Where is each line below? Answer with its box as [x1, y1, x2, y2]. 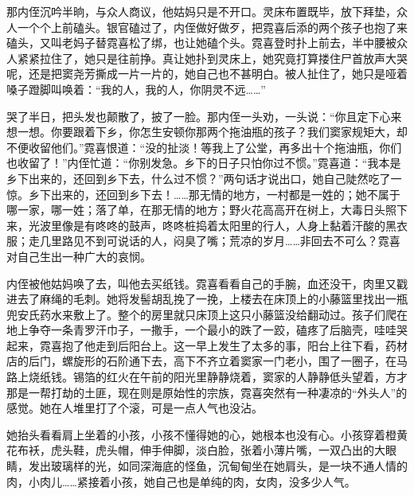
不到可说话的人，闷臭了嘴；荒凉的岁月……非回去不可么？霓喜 [84, 232, 400, 249]
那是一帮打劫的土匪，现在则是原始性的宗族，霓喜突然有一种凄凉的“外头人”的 [6, 384, 408, 400]
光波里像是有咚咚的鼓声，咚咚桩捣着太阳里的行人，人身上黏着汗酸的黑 [28, 216, 396, 233]
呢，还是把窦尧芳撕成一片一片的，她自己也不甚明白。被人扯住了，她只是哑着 [6, 65, 408, 82]
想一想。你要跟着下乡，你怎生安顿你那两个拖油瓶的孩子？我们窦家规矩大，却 [6, 123, 408, 140]
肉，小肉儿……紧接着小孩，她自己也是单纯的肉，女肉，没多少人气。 [6, 473, 356, 489]
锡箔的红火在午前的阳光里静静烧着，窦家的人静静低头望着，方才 [72, 368, 408, 385]
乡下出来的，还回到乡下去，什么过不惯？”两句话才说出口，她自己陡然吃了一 [6, 170, 402, 186]
